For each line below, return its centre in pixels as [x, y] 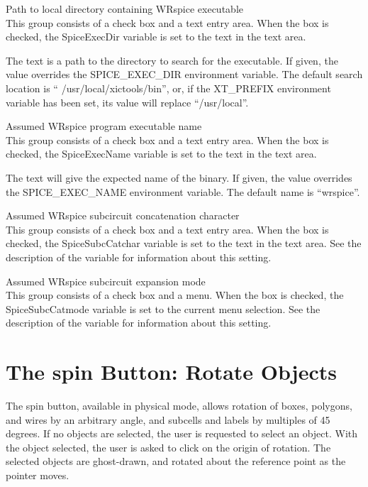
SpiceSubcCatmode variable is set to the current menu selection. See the [163, 308]
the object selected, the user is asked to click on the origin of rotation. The [168, 447]
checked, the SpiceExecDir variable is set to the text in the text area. [156, 37]
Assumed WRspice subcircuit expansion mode [106, 281]
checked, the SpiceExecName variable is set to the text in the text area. [161, 154]
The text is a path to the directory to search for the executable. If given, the [172, 60]
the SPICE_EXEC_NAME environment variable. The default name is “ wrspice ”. [183, 191]
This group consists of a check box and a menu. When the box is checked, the [175, 295]
